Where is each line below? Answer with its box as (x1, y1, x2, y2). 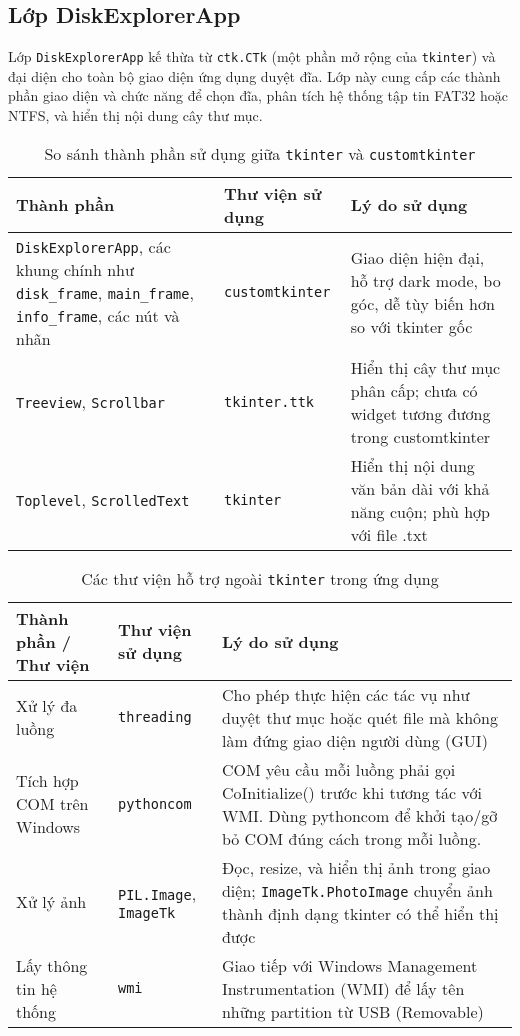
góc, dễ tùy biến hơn (350, 292, 495, 316)
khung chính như (16, 257, 134, 281)
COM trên (16, 792, 89, 816)
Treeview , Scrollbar (16, 390, 165, 414)
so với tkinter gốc (350, 315, 473, 339)
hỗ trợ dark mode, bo (350, 269, 501, 293)
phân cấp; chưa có (350, 378, 478, 402)
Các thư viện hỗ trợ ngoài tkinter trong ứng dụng (81, 566, 439, 590)
